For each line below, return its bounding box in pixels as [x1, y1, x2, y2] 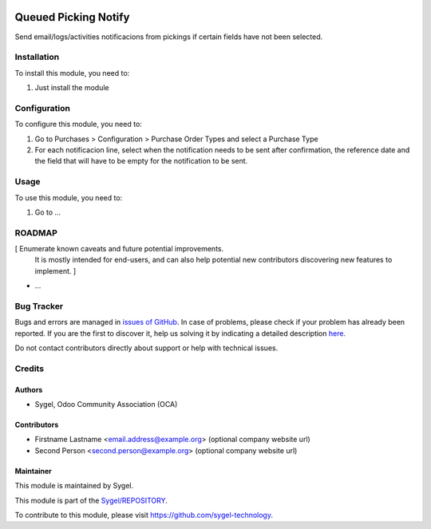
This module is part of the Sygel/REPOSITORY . [14, 495, 168, 505]
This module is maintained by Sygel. [14, 481, 134, 491]
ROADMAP [14, 227, 57, 239]
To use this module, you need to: [14, 192, 123, 203]
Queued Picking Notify [14, 10, 130, 24]
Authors [14, 385, 43, 394]
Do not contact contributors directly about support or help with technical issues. [14, 343, 279, 353]
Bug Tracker [14, 300, 64, 311]
